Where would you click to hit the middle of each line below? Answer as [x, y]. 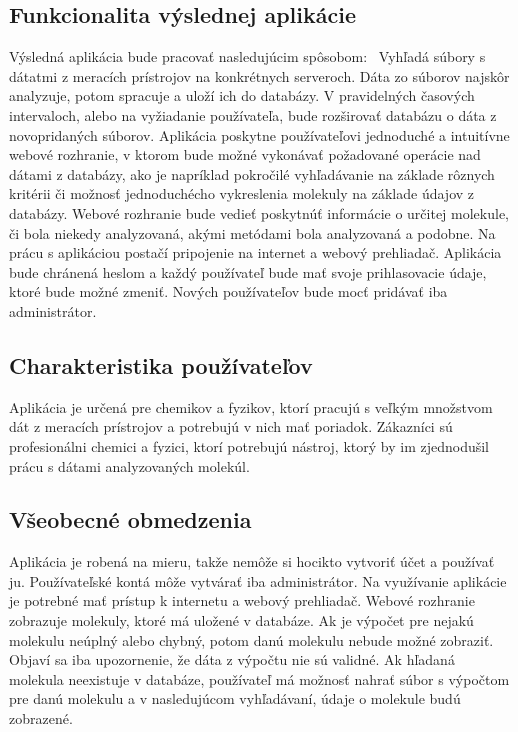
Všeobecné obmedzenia [130, 519]
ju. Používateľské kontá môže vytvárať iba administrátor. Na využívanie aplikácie [258, 580]
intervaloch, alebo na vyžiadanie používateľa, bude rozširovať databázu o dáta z [253, 114]
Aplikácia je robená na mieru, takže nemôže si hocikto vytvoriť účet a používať [252, 561]
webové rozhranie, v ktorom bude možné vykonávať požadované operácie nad [245, 154]
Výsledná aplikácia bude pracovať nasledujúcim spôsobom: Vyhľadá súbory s [247, 56]
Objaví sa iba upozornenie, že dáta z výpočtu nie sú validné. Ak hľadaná [232, 659]
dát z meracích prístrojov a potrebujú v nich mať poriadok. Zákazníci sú [231, 426]
